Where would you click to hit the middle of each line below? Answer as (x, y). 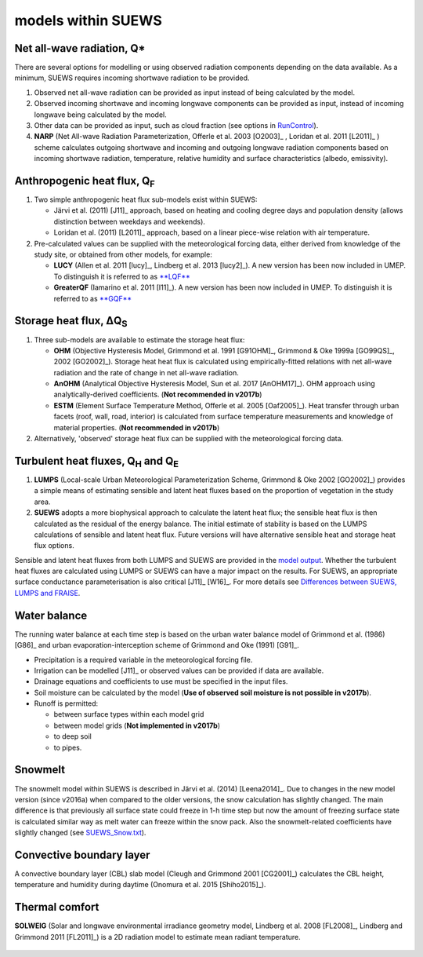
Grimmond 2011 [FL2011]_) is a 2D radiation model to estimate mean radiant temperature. (157, 937)
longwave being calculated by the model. (101, 115)
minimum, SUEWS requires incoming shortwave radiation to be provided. (132, 78)
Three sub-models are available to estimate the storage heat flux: (139, 340)
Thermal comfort (57, 907)
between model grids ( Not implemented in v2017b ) (137, 725)
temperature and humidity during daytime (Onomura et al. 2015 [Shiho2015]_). (140, 885)
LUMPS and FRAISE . (47, 593)
